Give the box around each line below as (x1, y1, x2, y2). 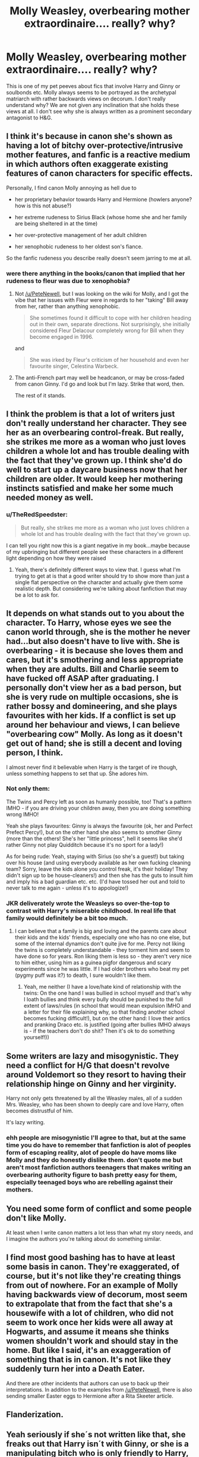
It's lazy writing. (6, 1118, 45, 1125)
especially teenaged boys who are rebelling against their (6, 1178, 173, 1186)
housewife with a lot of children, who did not (6, 1308, 174, 1319)
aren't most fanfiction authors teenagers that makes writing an (6, 1163, 191, 1171)
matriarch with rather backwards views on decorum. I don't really (6, 95, 166, 102)
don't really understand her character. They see (6, 418, 187, 428)
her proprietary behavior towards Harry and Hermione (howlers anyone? (14, 195, 192, 203)
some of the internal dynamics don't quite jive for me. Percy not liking (14, 940, 185, 947)
